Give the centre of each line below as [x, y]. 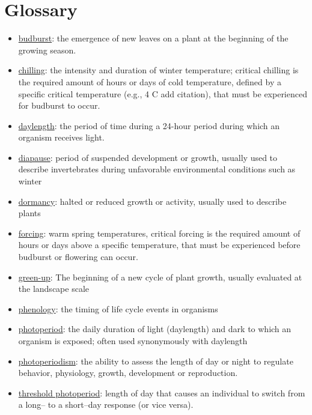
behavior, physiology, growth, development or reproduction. [128, 373]
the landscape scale [54, 289]
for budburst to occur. [59, 105]
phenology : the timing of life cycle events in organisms [118, 308]
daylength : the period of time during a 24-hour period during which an [149, 125]
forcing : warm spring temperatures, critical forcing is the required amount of [159, 233]
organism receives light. [61, 137]
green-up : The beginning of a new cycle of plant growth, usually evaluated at [160, 277]
